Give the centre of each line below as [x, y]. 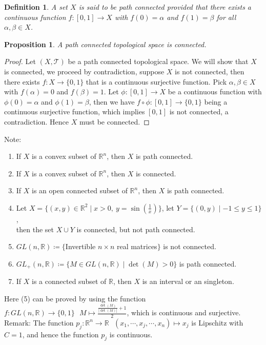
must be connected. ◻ [114, 121]
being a [216, 101]
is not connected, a [199, 111]
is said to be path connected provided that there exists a [165, 7]
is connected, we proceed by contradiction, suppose [84, 71]
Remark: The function [39, 322]
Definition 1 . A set [36, 7]
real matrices [137, 246]
